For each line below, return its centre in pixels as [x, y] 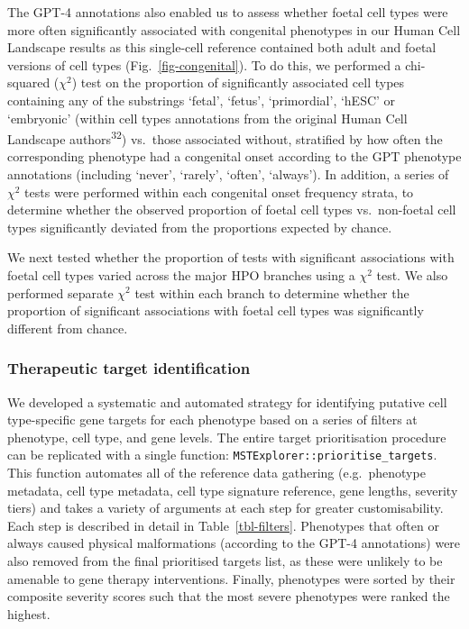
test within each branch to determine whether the [272, 292]
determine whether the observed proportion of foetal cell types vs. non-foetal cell [232, 210]
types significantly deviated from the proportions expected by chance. [200, 227]
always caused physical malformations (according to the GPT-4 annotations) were [234, 543]
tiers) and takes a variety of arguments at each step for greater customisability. [225, 508]
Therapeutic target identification [129, 368]
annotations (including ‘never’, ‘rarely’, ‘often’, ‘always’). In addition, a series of [228, 174]
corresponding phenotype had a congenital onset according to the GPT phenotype [234, 156]
